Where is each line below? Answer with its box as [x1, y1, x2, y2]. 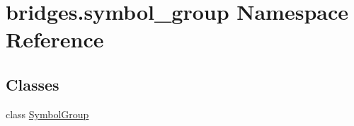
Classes [6, 73, 59, 95]
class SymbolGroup [6, 106, 89, 121]
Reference [6, 25, 104, 54]
